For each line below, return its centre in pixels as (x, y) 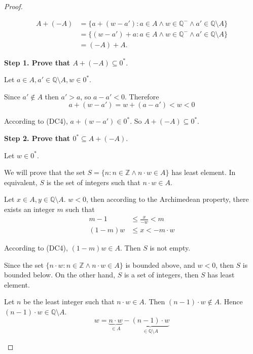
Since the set (24, 264)
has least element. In (204, 172)
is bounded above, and (160, 264)
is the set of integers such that (93, 182)
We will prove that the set (45, 172)
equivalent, (21, 182)
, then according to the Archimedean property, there (167, 199)
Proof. (13, 6)
